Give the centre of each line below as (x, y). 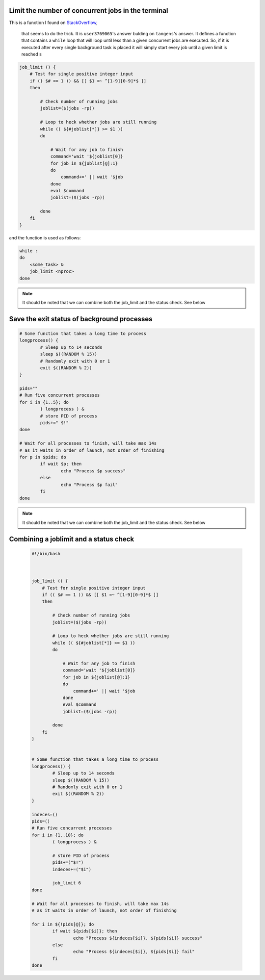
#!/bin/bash (46, 554)
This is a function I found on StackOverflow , (53, 23)
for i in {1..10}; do (58, 835)
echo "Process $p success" (93, 471)
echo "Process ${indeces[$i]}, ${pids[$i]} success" (138, 938)
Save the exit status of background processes (81, 319)
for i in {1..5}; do (44, 402)
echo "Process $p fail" (89, 485)
